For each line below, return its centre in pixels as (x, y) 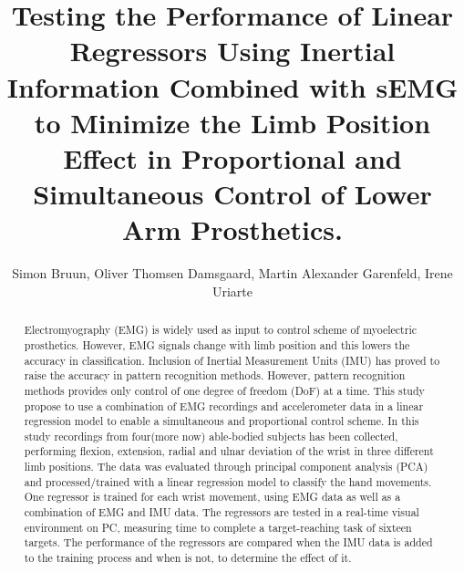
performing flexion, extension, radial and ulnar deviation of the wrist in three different (229, 451)
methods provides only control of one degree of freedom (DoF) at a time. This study (224, 390)
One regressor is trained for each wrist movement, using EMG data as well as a (212, 497)
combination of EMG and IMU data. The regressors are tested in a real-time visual (222, 512)
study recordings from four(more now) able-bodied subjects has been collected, (211, 436)
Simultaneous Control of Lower (232, 194)
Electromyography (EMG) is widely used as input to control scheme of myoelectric (220, 330)
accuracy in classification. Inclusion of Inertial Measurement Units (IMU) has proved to (232, 360)
